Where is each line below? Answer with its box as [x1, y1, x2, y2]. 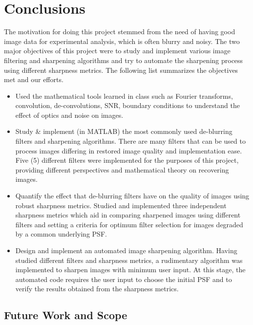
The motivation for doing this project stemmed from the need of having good [4, 26, 235, 37]
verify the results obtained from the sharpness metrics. [15, 283, 179, 294]
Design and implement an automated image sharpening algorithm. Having [15, 245, 237, 255]
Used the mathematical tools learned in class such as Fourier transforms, [15, 90, 233, 101]
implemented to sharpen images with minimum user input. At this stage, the [15, 264, 246, 275]
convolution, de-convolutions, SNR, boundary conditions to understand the [15, 100, 240, 110]
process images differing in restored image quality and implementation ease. [15, 145, 242, 155]
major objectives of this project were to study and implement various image [4, 45, 231, 56]
